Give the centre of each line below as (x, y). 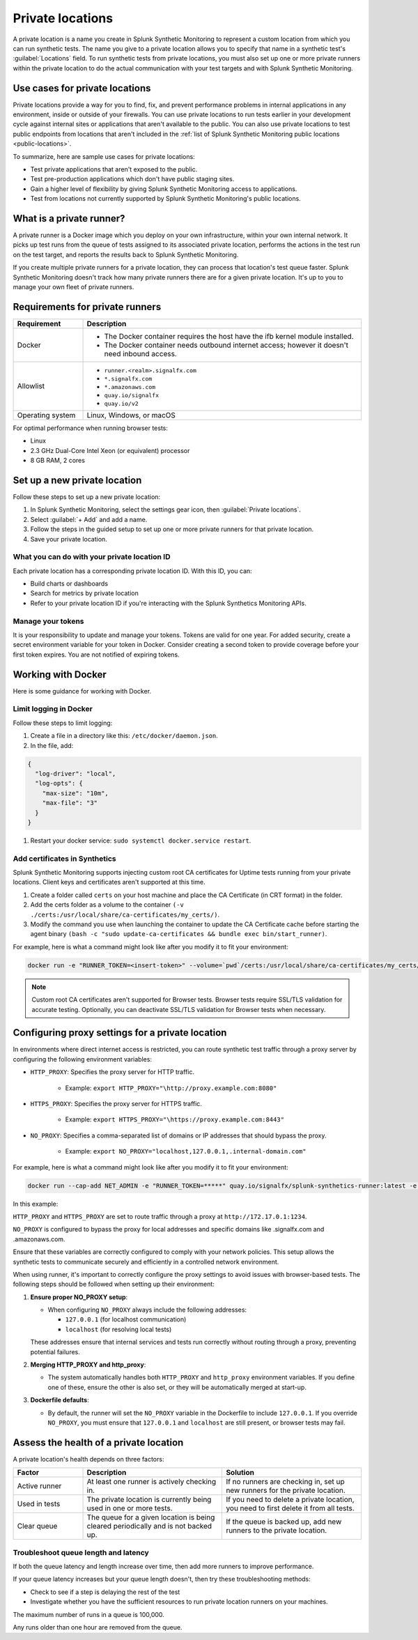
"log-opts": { (59, 783)
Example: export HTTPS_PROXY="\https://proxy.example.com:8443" (175, 1119)
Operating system (46, 415)
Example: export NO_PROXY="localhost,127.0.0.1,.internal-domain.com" (186, 1151)
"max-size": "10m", (76, 793)
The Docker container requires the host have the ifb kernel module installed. (229, 336)
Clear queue (37, 1526)
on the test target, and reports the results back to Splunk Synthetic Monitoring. (126, 254)
